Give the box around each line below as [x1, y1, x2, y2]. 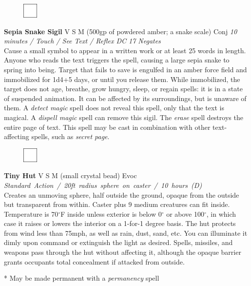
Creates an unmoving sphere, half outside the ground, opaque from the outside [4, 189, 239, 200]
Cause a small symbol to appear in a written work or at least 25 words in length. [4, 45, 246, 55]
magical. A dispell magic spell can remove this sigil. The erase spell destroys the [4, 112, 243, 122]
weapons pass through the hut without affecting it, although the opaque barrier [4, 247, 241, 257]
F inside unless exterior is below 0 [60, 208, 162, 219]
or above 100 [166, 208, 204, 219]
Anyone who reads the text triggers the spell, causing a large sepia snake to [4, 55, 230, 65]
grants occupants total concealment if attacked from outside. [4, 256, 185, 266]
